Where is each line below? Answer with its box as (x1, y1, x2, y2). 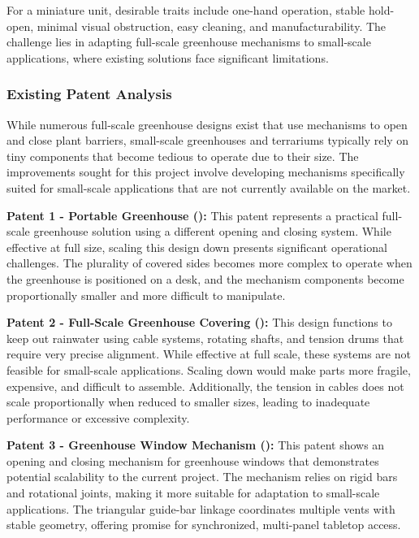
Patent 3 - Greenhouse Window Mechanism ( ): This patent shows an (6, 436, 385, 453)
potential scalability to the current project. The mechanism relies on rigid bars (6, 468, 398, 485)
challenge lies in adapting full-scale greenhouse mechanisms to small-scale (6, 33, 371, 50)
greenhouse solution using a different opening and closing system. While (33, 223, 391, 240)
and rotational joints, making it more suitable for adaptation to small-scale (6, 484, 380, 501)
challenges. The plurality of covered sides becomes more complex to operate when (6, 254, 413, 271)
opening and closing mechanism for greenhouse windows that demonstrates (6, 452, 379, 469)
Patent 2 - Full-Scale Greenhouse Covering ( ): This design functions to (6, 314, 392, 331)
